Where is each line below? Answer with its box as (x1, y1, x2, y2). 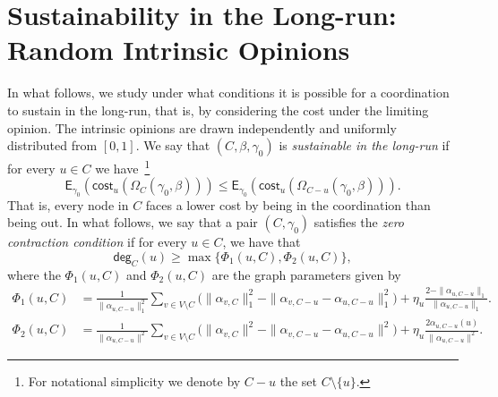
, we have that (222, 232, 301, 251)
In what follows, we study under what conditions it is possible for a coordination (7, 83, 450, 102)
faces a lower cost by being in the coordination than (145, 195, 431, 214)
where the (7, 265, 61, 283)
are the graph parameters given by (211, 265, 401, 283)
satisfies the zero (313, 213, 404, 232)
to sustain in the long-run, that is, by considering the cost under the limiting (7, 100, 429, 119)
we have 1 (95, 156, 150, 177)
